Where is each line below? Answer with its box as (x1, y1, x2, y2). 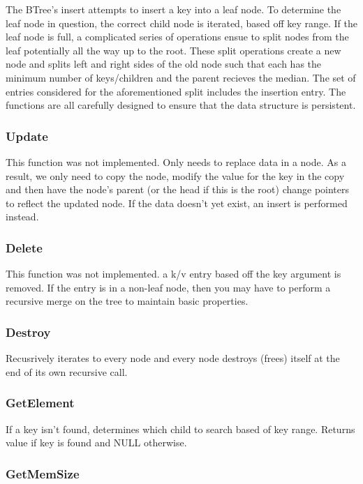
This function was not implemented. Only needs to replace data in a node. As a (6, 154, 346, 169)
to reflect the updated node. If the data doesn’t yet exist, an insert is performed (6, 195, 348, 210)
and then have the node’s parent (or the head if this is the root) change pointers (6, 182, 350, 197)
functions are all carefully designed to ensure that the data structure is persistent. (6, 98, 356, 112)
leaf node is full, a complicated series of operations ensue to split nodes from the (6, 29, 349, 44)
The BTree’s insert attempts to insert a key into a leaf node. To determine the (6, 2, 341, 16)
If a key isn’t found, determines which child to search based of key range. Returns (6, 421, 355, 436)
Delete (6, 239, 43, 256)
